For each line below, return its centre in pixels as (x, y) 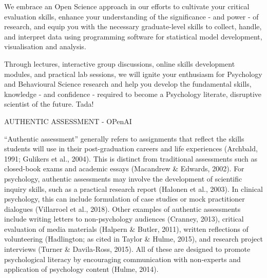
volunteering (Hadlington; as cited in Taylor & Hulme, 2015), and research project (133, 239)
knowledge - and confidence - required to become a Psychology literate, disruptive (133, 94)
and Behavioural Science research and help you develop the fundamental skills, (128, 84)
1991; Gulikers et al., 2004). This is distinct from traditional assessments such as (131, 158)
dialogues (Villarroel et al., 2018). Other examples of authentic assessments (122, 209)
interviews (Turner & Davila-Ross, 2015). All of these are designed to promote (127, 249)
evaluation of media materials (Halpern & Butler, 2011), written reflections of (126, 229)
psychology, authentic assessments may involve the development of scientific (123, 178)
